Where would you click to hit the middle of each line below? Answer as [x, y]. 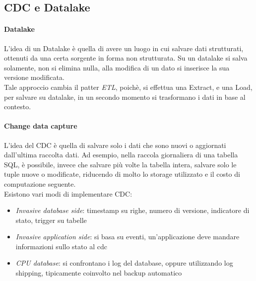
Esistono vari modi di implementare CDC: [68, 193]
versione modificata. [34, 77]
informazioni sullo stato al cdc [61, 246]
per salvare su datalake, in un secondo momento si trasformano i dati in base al [125, 97]
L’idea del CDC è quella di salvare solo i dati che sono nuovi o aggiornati [115, 145]
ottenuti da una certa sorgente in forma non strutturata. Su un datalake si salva [126, 58]
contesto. [18, 106]
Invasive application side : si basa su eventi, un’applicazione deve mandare [128, 237]
